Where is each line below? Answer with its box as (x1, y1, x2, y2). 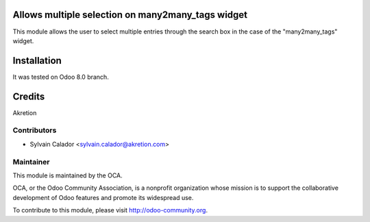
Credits (12, 90, 45, 102)
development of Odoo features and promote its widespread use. (12, 193, 194, 201)
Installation (12, 55, 62, 66)
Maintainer (12, 157, 50, 166)
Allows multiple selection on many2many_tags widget (12, 9, 248, 21)
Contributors (12, 125, 57, 135)
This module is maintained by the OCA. (12, 171, 123, 180)
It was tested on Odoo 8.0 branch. (12, 73, 109, 81)
